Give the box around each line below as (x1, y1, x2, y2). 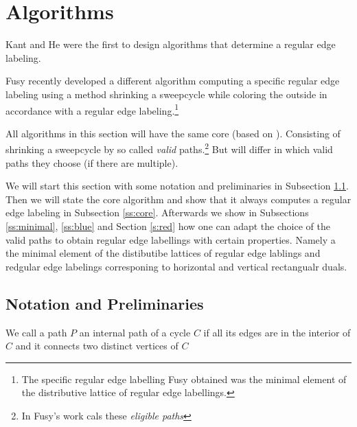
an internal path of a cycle (79, 325, 191, 339)
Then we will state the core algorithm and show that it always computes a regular (5, 192, 352, 206)
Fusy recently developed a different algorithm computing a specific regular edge (5, 73, 340, 88)
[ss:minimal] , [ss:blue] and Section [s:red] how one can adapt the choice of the (5, 218, 330, 233)
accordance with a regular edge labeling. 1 (5, 101, 179, 117)
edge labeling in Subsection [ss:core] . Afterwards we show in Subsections (5, 205, 309, 220)
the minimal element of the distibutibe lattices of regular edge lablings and (5, 246, 321, 260)
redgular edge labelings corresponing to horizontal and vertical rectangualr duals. (5, 259, 347, 273)
